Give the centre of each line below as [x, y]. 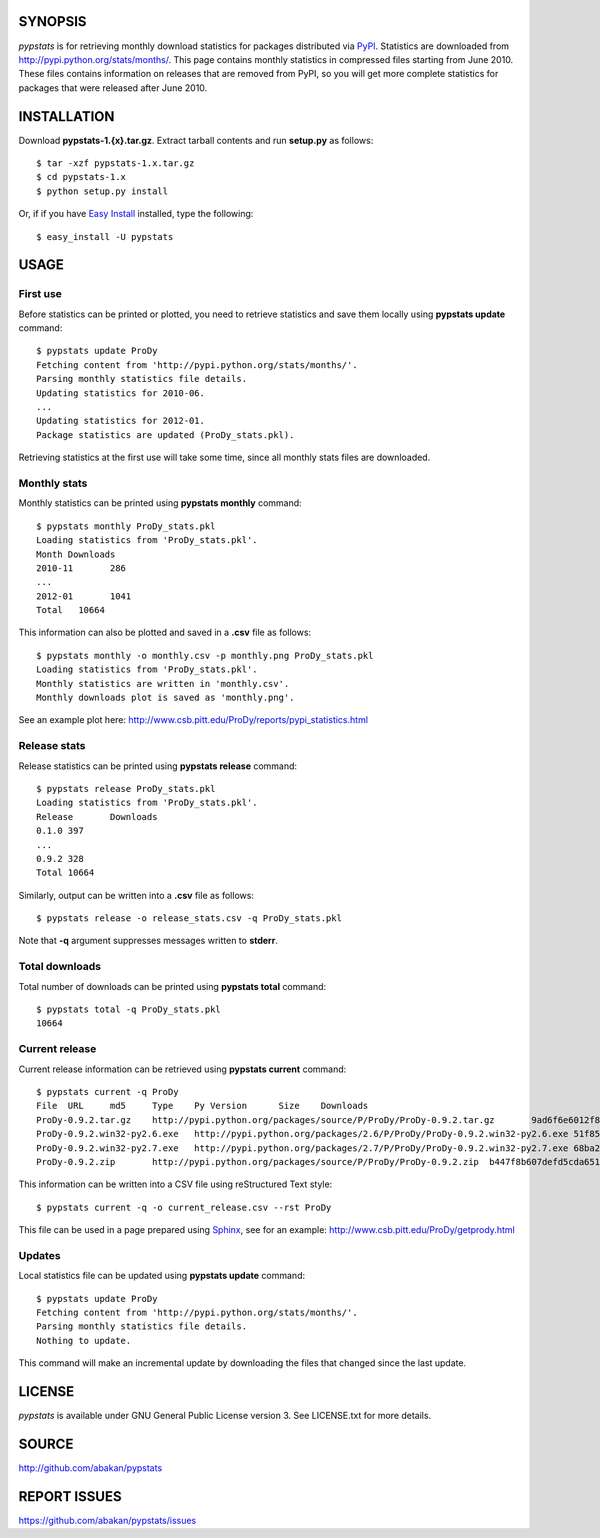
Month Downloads [76, 554]
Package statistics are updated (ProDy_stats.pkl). [165, 434]
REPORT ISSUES [70, 1496]
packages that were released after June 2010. [113, 87]
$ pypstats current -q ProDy [107, 1091]
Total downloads [60, 967]
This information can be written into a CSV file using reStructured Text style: [175, 1184]
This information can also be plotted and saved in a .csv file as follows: [165, 632]
